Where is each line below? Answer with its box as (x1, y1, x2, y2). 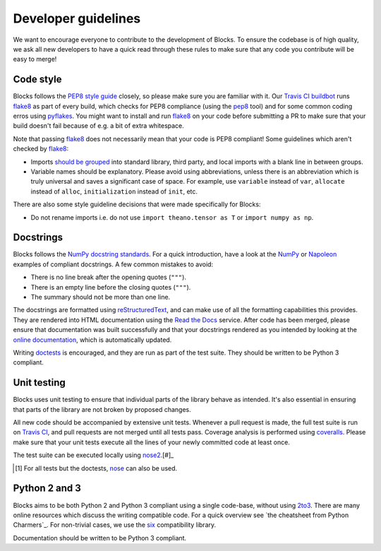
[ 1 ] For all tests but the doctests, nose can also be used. (15, 463, 178, 473)
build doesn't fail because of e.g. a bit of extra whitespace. (13, 122, 185, 130)
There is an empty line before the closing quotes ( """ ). (30, 283, 191, 291)
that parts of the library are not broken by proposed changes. (13, 405, 191, 413)
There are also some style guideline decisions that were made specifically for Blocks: (13, 200, 261, 208)
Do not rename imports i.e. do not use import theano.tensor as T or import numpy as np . (30, 213, 314, 222)
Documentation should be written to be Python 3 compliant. (13, 533, 187, 542)
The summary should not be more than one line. (30, 293, 171, 301)
